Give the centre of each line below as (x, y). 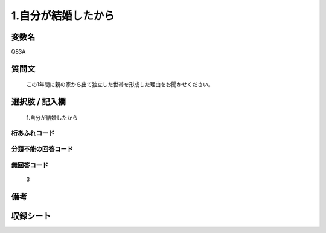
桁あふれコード (33, 133)
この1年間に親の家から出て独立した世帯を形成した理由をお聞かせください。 (120, 85)
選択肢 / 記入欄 (39, 102)
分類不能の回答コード (42, 149)
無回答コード (30, 165)
